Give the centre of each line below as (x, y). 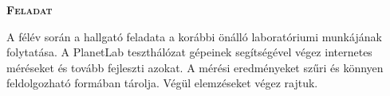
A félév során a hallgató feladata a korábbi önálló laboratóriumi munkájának (194, 36)
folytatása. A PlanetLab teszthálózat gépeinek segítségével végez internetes (189, 52)
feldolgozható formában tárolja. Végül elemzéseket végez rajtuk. (162, 83)
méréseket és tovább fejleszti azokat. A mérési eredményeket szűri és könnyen (195, 67)
